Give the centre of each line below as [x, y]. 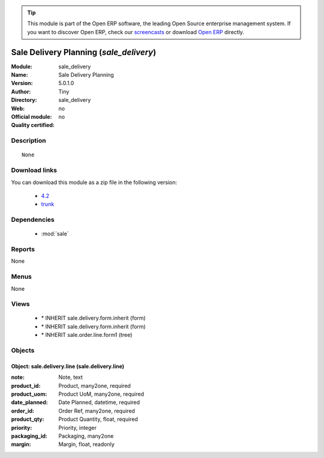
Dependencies [33, 220]
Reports [23, 249]
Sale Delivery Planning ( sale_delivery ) [84, 52]
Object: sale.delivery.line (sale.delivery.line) [68, 366]
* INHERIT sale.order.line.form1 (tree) [87, 335]
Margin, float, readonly [87, 444]
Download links [34, 170]
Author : [21, 91]
